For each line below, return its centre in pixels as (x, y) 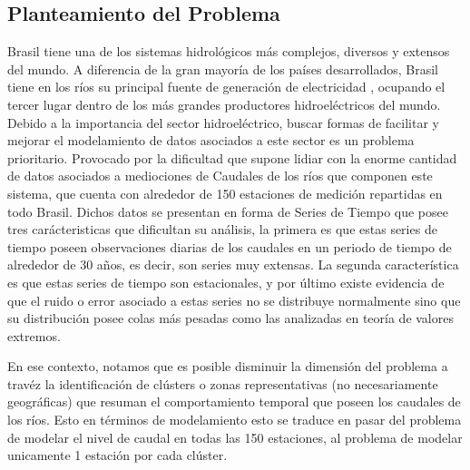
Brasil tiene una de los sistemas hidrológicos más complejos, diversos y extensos (229, 51)
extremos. (34, 335)
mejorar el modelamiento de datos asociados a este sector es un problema (211, 140)
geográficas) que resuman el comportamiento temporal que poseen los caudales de (234, 401)
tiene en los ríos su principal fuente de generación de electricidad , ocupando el (226, 87)
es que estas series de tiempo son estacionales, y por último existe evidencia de (226, 282)
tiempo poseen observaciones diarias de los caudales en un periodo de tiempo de (230, 246)
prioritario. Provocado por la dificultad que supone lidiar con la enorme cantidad (232, 157)
